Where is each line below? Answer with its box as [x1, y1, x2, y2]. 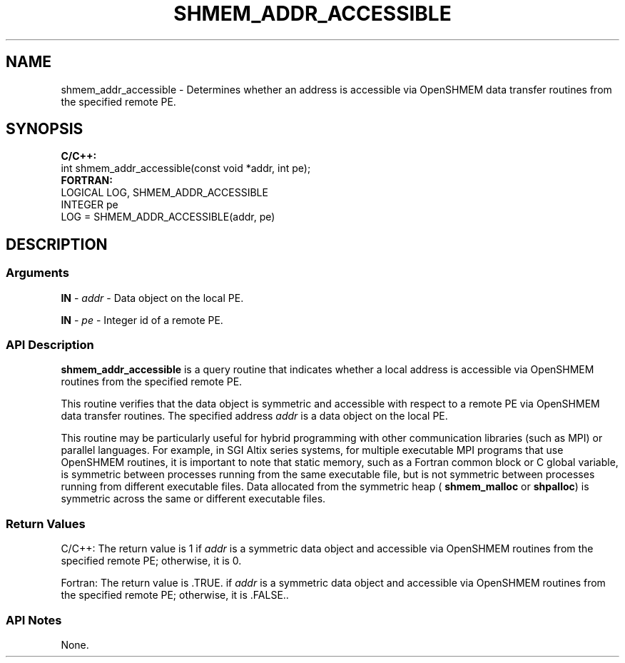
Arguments [6, 265, 69, 280]
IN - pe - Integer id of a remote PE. [61, 313, 223, 326]
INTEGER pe [61, 198, 118, 211]
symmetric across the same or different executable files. [61, 492, 326, 505]
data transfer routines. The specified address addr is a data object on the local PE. [61, 410, 448, 422]
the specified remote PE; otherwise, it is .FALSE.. [61, 589, 289, 602]
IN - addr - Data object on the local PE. [61, 291, 244, 304]
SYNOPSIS [6, 120, 83, 138]
